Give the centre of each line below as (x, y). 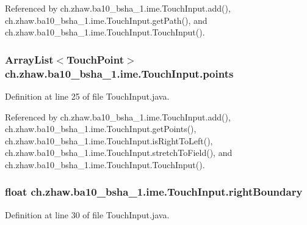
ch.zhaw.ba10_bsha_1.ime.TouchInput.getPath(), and (106, 20)
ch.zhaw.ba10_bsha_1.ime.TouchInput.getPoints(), (101, 129)
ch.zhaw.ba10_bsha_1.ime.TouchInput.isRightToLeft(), (109, 140)
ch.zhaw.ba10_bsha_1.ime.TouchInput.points (119, 73)
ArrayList (29, 59)
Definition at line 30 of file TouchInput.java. (87, 214)
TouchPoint (96, 59)
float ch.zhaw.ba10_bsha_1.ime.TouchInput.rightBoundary (154, 192)
